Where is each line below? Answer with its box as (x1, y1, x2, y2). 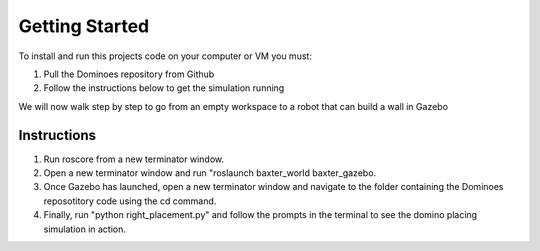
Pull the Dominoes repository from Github (43, 68, 215, 80)
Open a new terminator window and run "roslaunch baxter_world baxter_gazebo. (43, 167, 377, 179)
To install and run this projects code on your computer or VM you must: (18, 50, 312, 62)
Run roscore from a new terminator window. (43, 153, 225, 165)
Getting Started (18, 15, 150, 37)
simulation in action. (43, 223, 127, 235)
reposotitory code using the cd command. (43, 195, 217, 207)
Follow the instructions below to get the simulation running (43, 82, 285, 94)
